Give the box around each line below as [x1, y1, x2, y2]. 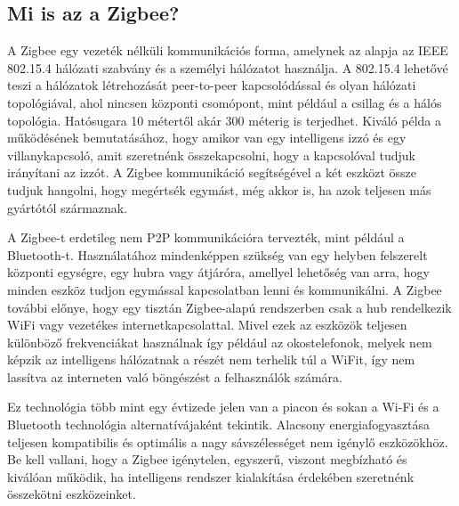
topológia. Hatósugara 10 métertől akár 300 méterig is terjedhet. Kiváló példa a [7, 110, 442, 129]
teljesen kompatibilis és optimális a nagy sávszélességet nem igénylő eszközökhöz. [7, 432, 448, 451]
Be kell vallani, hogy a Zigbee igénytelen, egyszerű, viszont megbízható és [7, 450, 407, 469]
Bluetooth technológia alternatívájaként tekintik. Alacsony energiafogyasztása [7, 415, 430, 434]
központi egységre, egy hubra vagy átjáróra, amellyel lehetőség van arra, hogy [7, 263, 430, 282]
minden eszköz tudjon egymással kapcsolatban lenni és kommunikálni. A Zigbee [7, 280, 442, 298]
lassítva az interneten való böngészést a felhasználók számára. [7, 367, 342, 386]
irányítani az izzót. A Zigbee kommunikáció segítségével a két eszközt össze [7, 163, 416, 182]
